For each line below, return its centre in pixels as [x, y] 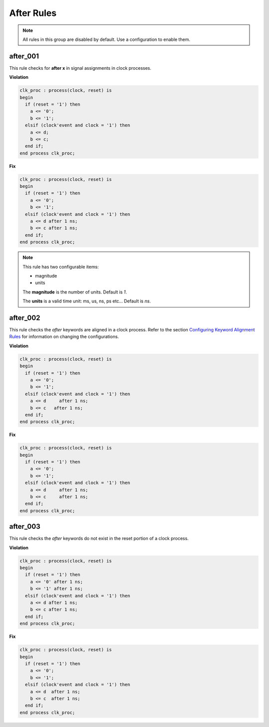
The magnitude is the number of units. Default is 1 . [75, 292]
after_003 [25, 526]
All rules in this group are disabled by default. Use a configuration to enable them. [106, 39]
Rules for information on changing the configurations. [64, 337]
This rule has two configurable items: [61, 267]
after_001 [24, 56]
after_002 [25, 318]
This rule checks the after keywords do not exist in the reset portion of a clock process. [99, 539]
